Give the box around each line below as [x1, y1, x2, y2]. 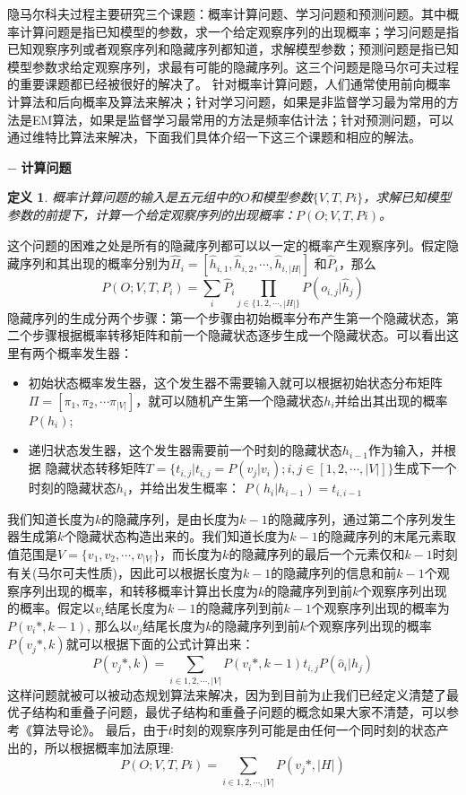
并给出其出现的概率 [334, 390, 448, 409]
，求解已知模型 [363, 188, 452, 206]
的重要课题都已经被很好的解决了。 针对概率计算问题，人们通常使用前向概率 [7, 74, 451, 93]
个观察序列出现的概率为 [311, 598, 450, 617]
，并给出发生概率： [127, 478, 241, 497]
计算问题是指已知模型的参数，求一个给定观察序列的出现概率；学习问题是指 [19, 22, 459, 40]
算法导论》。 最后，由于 [31, 721, 168, 739]
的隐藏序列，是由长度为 [101, 509, 240, 528]
